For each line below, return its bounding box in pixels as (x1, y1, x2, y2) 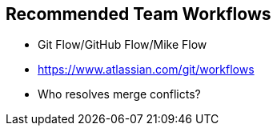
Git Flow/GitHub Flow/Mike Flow (38, 38, 207, 52)
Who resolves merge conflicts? (38, 87, 201, 102)
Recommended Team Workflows (6, 4, 271, 24)
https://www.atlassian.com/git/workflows (38, 62, 255, 77)
